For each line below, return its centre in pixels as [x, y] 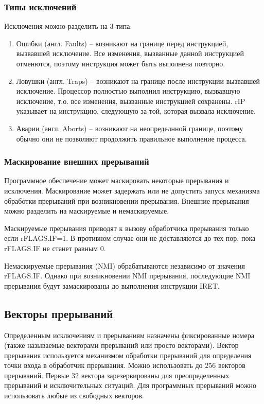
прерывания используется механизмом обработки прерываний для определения [128, 355]
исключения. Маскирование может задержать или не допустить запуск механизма [132, 190]
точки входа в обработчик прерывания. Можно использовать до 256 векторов [125, 365]
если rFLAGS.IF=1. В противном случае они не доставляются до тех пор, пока [130, 238]
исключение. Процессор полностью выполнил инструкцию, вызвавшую [128, 91]
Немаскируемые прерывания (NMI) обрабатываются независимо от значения [125, 265]
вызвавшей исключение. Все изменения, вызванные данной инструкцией [130, 53]
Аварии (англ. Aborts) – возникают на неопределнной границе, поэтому [130, 128]
